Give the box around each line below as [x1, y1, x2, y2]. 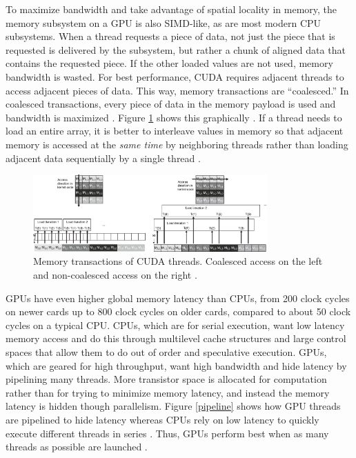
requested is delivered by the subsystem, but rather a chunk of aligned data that [6, 42, 346, 57]
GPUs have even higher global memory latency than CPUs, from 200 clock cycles [6, 290, 350, 305]
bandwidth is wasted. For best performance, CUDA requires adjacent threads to [6, 69, 344, 83]
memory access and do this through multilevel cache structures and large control [6, 331, 346, 346]
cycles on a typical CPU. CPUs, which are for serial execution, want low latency [6, 317, 345, 332]
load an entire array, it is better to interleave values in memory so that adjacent [6, 123, 344, 138]
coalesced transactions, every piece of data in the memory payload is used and [6, 97, 336, 111]
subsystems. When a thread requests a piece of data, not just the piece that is [6, 29, 335, 43]
